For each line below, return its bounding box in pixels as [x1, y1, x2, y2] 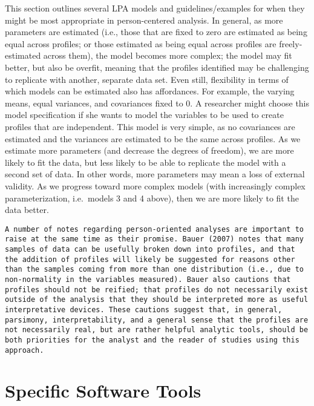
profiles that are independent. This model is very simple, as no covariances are [5, 120, 295, 133]
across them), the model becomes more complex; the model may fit [43, 49, 292, 62]
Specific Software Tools [5, 378, 201, 403]
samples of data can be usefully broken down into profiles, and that [5, 245, 295, 254]
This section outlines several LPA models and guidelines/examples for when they [5, 2, 305, 14]
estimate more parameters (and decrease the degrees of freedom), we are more [5, 144, 294, 157]
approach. [5, 345, 44, 355]
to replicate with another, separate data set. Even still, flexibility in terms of [5, 73, 289, 85]
